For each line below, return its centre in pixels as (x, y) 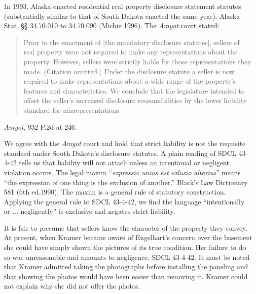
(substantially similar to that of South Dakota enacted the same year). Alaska (122, 16)
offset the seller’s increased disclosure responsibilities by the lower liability (135, 100)
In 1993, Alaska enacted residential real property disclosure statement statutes (123, 6)
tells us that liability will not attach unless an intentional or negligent (124, 163)
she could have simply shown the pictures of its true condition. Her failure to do (125, 247)
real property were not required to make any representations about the (130, 52)
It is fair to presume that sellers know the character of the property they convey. (126, 227)
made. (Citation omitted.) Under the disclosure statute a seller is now (129, 71)
